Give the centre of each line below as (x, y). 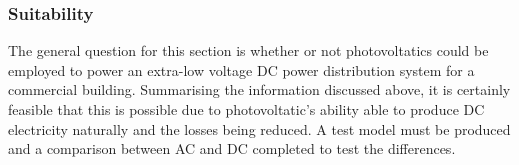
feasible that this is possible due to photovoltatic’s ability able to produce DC (246, 109)
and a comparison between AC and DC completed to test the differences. (232, 148)
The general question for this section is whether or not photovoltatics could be (248, 50)
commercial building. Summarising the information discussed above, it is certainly (259, 89)
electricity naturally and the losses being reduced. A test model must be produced (259, 128)
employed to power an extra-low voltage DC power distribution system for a (241, 69)
